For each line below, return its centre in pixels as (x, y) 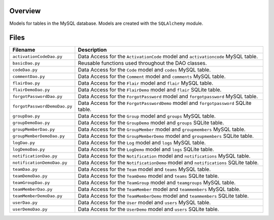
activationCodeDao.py (38, 57)
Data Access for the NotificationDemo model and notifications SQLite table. (168, 163)
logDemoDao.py (29, 149)
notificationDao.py (35, 156)
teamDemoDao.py (30, 176)
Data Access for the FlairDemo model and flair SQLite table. (150, 90)
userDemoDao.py (30, 209)
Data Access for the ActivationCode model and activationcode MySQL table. (168, 57)
